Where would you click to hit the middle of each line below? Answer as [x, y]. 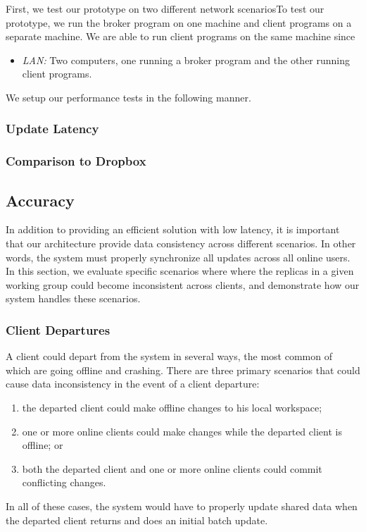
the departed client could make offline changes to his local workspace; [172, 408]
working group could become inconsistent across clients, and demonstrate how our [183, 284]
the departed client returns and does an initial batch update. [137, 520]
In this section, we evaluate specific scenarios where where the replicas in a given [180, 271]
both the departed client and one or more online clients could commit [172, 468]
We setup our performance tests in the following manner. [128, 97]
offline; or [43, 445]
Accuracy [40, 200]
